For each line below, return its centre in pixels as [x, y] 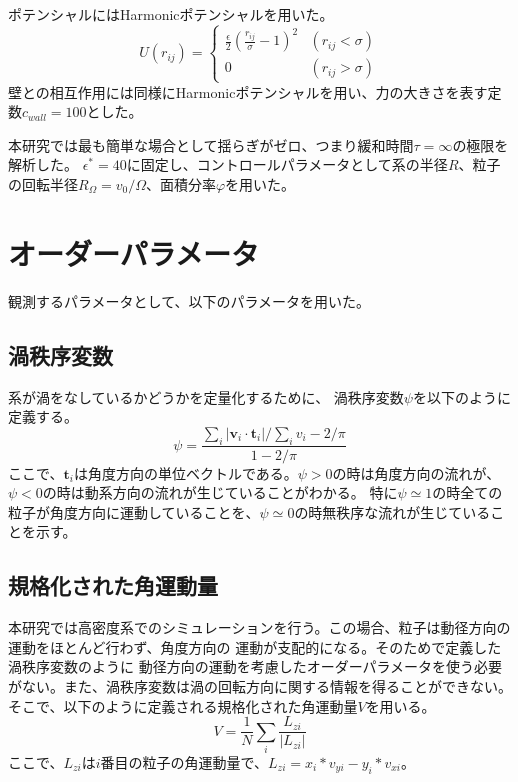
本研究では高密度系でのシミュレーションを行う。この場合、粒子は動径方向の [259, 627]
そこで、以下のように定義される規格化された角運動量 [183, 705]
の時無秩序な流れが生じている [392, 511]
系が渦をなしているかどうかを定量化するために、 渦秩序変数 [206, 396]
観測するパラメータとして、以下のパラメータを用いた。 [189, 300]
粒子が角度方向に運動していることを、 [134, 511]
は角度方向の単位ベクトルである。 [185, 472]
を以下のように [461, 396]
